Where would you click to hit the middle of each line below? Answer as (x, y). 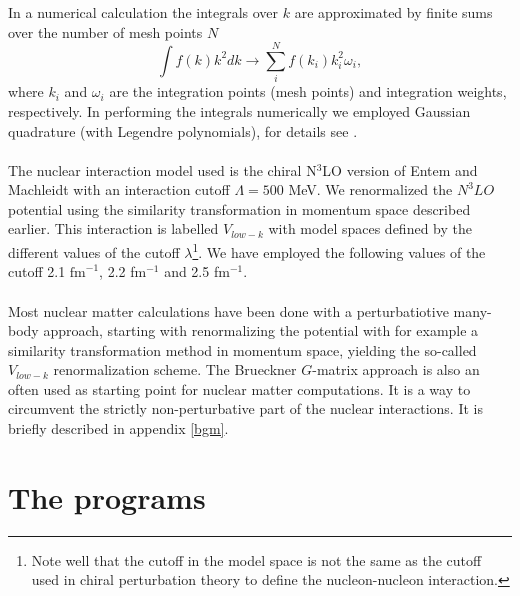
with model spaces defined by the (370, 228)
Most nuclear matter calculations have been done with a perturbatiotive (228, 310)
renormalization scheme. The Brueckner (175, 369)
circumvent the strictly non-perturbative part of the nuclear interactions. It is (245, 408)
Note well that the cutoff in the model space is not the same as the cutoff (256, 559)
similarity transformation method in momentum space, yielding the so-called (242, 349)
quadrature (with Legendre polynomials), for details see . (183, 130)
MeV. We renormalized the (370, 189)
